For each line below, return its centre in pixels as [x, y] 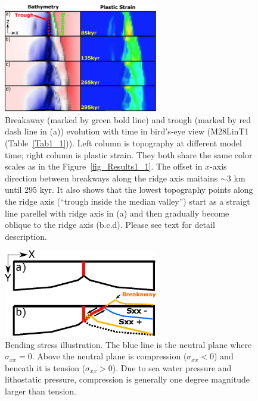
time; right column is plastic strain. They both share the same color [129, 154]
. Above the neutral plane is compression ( [109, 356]
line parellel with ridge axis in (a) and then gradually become [117, 213]
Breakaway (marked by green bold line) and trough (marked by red [128, 119]
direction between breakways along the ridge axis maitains [111, 178]
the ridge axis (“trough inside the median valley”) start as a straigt [128, 201]
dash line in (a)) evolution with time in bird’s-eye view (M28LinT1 [127, 131]
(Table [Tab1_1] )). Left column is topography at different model [123, 143]
